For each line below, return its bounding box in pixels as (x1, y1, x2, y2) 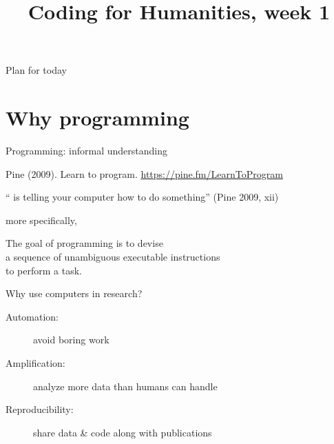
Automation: (6, 309, 59, 323)
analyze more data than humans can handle (33, 379, 218, 393)
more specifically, (6, 212, 77, 227)
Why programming (6, 103, 189, 132)
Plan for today (6, 63, 67, 77)
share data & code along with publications (33, 425, 212, 439)
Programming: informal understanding (6, 143, 167, 158)
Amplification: (6, 356, 65, 370)
